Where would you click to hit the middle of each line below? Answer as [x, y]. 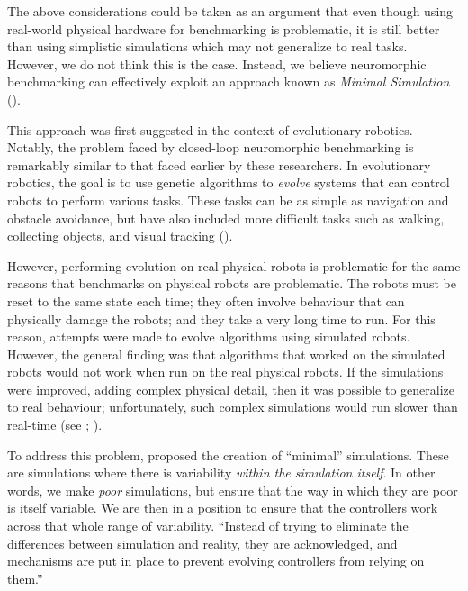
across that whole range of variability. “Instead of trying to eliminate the [208, 526]
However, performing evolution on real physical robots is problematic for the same [234, 265]
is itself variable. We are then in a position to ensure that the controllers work [223, 508]
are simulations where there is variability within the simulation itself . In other [221, 473]
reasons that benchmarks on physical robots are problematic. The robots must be [232, 283]
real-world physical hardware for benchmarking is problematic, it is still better [224, 28]
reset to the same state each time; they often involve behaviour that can [206, 300]
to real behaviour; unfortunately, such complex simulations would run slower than [233, 407]
